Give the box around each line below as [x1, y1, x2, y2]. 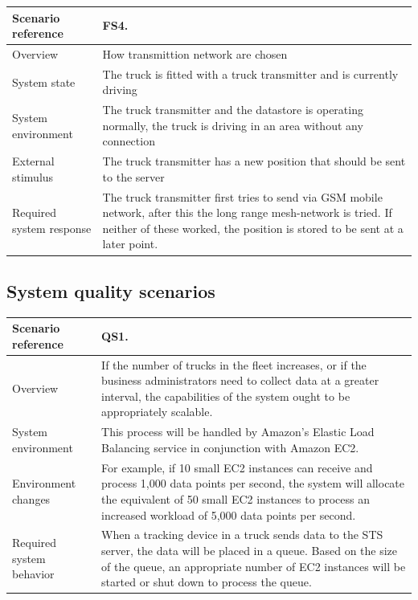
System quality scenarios [6, 278, 215, 303]
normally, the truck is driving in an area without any [102, 116, 363, 133]
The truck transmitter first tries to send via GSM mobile [102, 188, 383, 205]
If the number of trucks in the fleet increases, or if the [101, 356, 367, 373]
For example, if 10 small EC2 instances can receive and [101, 459, 373, 476]
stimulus [12, 168, 54, 185]
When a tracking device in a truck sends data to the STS [101, 526, 383, 543]
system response [12, 219, 92, 236]
